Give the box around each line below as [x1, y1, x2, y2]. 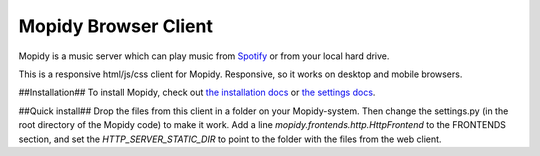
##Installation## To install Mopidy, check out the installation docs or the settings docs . [18, 86, 376, 99]
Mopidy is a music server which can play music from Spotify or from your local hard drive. [18, 50, 390, 62]
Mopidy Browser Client [18, 15, 214, 37]
